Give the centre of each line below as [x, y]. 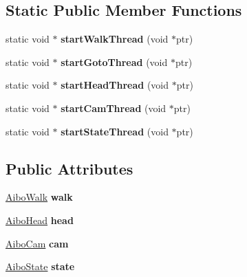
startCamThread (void [114, 108]
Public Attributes [69, 168]
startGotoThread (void [114, 62]
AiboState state [40, 266]
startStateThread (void [115, 131]
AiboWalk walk [39, 197]
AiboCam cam [37, 243]
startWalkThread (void [115, 39]
